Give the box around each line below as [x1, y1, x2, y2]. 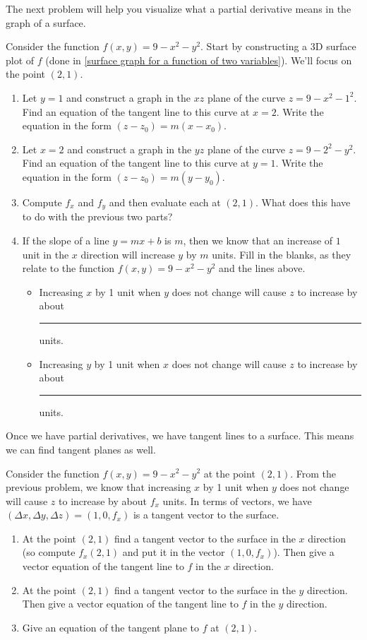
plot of [6, 52, 35, 67]
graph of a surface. [6, 15, 86, 30]
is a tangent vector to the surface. [133, 507, 279, 522]
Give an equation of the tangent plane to [22, 620, 199, 634]
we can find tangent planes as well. [6, 442, 156, 456]
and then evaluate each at [109, 194, 221, 209]
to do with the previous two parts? [22, 209, 173, 224]
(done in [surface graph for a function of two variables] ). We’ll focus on [45, 52, 352, 67]
